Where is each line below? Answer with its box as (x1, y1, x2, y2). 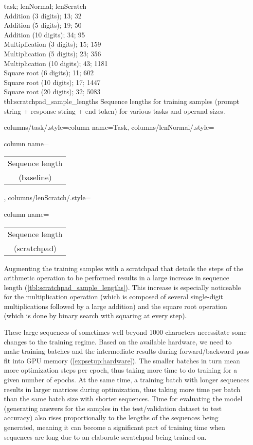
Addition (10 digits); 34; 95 (4, 29, 85, 39)
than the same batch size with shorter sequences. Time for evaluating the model (4, 394, 243, 404)
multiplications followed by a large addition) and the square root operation (4, 301, 227, 311)
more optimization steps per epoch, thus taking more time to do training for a (4, 365, 237, 375)
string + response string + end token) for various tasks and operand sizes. (4, 105, 225, 116)
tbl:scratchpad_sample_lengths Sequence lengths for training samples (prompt (4, 96, 240, 106)
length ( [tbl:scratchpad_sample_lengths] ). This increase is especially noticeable (4, 282, 241, 292)
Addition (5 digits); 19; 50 (4, 20, 82, 30)
